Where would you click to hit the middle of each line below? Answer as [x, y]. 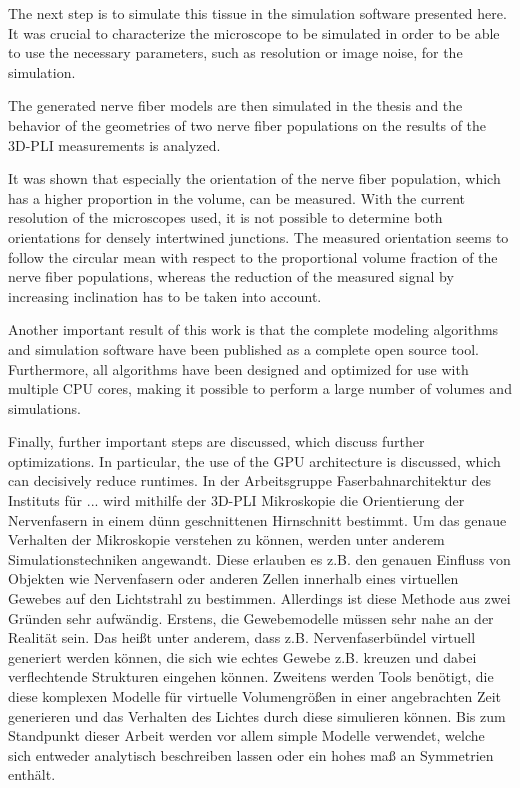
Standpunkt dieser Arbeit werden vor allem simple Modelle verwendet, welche [246, 735]
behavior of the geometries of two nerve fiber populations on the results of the [247, 124]
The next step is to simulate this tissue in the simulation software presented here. [257, 13]
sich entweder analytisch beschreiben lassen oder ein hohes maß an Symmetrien [251, 754]
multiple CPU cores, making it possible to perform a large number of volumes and [260, 388]
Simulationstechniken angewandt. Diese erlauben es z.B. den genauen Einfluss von [259, 558]
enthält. [32, 774]
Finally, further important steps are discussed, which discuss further [216, 441]
